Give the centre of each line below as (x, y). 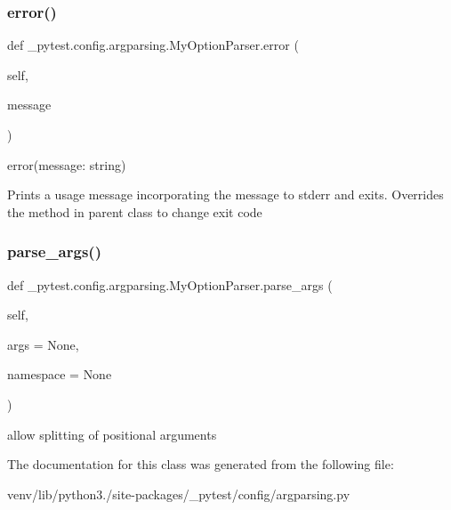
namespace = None (60, 374)
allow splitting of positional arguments (112, 434)
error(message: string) (67, 164)
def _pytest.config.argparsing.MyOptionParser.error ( (153, 45)
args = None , (43, 344)
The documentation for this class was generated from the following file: (201, 464)
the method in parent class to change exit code (135, 211)
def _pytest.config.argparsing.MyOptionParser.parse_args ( (170, 284)
